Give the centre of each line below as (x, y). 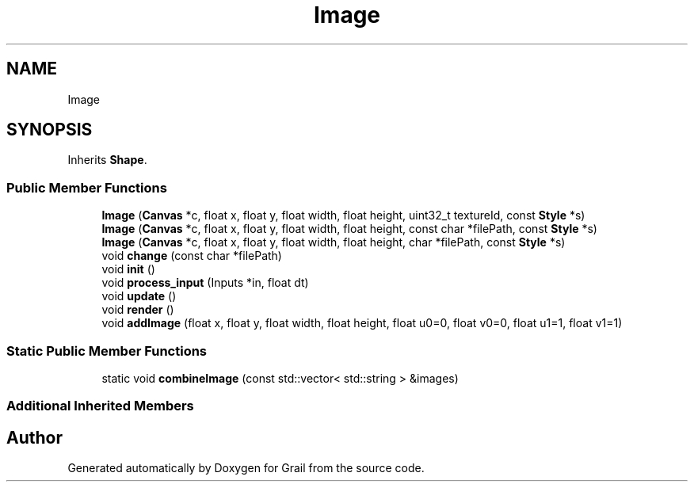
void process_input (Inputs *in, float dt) (205, 283)
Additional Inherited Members (100, 406)
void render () (138, 310)
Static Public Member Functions (107, 351)
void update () (139, 296)
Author (34, 437)
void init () (128, 269)
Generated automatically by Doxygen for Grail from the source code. (246, 468)
